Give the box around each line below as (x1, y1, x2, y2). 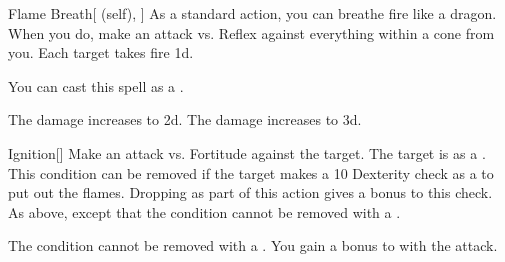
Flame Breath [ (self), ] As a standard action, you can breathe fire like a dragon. (8, 3, 497, 23)
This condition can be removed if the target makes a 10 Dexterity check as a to (8, 162, 494, 183)
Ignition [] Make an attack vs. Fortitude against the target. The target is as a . (8, 142, 486, 163)
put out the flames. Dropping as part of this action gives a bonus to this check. (8, 182, 493, 203)
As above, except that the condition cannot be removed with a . (8, 201, 401, 222)
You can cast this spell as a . (8, 75, 184, 96)
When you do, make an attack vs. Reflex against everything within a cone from (8, 22, 495, 43)
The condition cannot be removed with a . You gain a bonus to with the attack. (8, 235, 498, 256)
